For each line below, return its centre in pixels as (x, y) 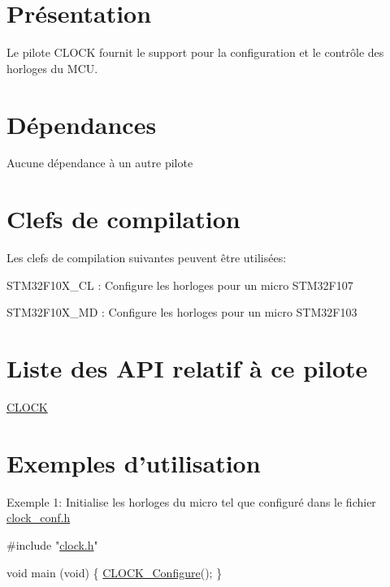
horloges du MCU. (52, 68)
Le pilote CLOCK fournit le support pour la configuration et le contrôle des (195, 52)
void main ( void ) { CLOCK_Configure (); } (115, 572)
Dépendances (82, 124)
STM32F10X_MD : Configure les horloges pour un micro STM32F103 (182, 312)
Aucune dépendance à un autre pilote (100, 163)
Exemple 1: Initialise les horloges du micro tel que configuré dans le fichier (191, 501)
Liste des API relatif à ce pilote (187, 368)
